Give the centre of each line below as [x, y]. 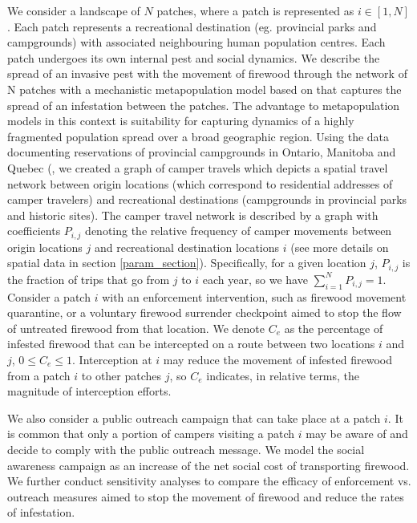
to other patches [121, 375]
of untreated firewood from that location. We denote [136, 328]
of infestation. [41, 512]
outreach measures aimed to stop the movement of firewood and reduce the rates [206, 496]
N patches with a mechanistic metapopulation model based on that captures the [204, 89]
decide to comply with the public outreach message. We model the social [186, 449]
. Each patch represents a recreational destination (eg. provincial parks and [192, 26]
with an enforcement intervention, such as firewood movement [254, 296]
